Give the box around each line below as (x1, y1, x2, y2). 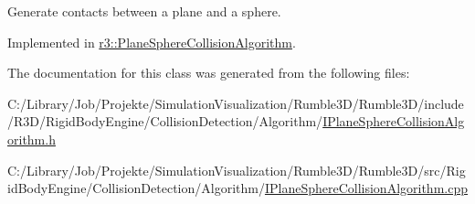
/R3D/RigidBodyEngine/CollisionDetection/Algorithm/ (7, 112, 323, 131)
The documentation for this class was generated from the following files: (7, 63, 410, 82)
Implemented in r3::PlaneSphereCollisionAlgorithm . (7, 32, 296, 51)
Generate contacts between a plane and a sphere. (7, 2, 281, 20)
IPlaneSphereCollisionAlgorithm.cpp (264, 178, 468, 198)
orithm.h (7, 129, 56, 148)
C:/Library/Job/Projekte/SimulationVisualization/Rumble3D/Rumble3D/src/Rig (7, 160, 466, 179)
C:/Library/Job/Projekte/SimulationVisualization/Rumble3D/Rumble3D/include (7, 93, 464, 113)
